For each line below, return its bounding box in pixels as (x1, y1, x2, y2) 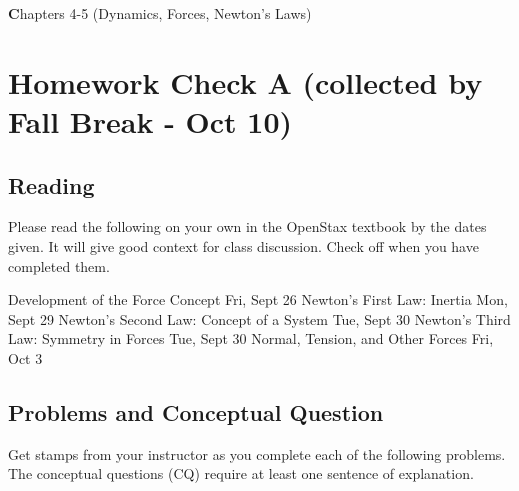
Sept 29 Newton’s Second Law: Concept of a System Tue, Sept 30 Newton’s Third (8, 308, 511, 329)
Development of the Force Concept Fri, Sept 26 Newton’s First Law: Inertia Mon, (8, 289, 508, 310)
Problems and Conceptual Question (8, 396, 384, 427)
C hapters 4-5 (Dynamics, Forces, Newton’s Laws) (8, 3, 312, 23)
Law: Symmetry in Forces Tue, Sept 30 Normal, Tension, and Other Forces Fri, (8, 328, 494, 349)
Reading (8, 169, 95, 200)
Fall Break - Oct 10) (8, 100, 293, 141)
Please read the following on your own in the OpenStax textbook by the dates (8, 216, 487, 237)
